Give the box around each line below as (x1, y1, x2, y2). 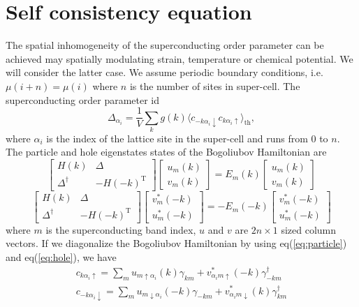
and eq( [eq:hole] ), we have (6, 250, 117, 264)
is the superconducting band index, (45, 222, 196, 237)
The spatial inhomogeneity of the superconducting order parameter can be (6, 38, 324, 52)
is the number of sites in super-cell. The (129, 78, 300, 93)
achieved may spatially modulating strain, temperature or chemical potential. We (6, 51, 353, 66)
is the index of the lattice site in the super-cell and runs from (46, 130, 308, 145)
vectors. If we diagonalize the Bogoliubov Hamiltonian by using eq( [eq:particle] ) (6, 236, 347, 250)
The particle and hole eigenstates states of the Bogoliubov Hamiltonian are (6, 144, 327, 159)
